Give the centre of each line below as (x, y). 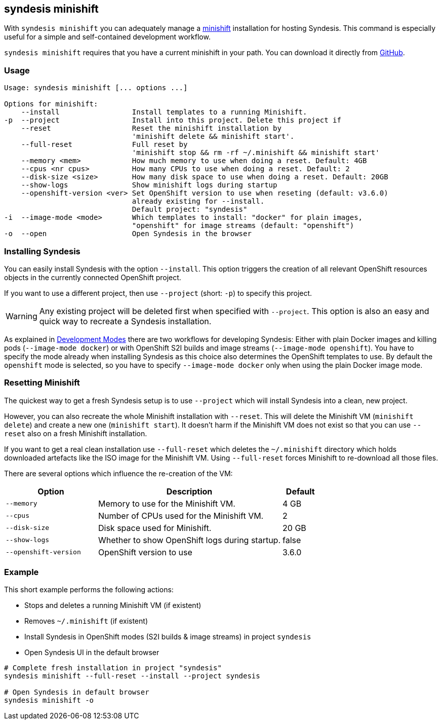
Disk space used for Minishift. (155, 528)
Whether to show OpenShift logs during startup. (190, 540)
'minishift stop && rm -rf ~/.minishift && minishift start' (256, 153)
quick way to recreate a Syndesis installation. (125, 321)
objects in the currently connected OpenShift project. (93, 277)
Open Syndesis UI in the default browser (92, 653)
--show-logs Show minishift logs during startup (149, 185)
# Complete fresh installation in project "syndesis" (113, 668)
